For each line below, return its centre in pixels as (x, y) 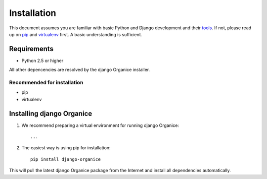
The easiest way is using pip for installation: (66, 148)
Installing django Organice (51, 113)
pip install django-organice (66, 159)
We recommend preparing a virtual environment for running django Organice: (100, 125)
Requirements (31, 49)
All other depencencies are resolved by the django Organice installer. (80, 70)
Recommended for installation (46, 83)
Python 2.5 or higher (43, 60)
